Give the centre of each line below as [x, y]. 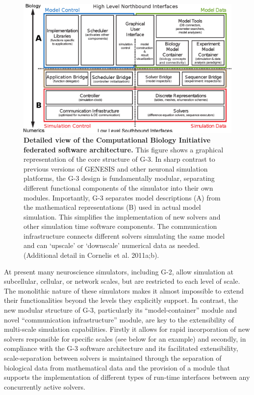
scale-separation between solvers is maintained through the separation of [113, 358]
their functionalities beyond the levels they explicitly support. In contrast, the [121, 300]
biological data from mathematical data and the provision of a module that [117, 367]
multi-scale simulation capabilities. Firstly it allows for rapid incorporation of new [127, 329]
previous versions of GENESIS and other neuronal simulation [116, 168]
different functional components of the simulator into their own [118, 187]
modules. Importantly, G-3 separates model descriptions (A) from [122, 197]
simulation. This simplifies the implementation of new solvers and [122, 216]
